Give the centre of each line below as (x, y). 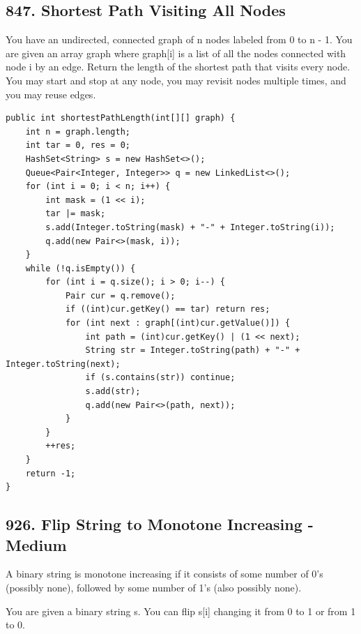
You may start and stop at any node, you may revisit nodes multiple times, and (176, 80)
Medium (36, 544)
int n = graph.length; (78, 131)
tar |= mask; (76, 214)
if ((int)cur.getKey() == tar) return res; (168, 309)
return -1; (51, 473)
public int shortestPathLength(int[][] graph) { (121, 118)
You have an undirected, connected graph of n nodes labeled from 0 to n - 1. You (179, 39)
